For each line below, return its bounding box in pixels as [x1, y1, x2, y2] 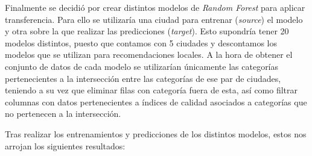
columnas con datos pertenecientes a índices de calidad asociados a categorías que [5, 95, 307, 108]
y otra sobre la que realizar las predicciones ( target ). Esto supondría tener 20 [5, 25, 289, 37]
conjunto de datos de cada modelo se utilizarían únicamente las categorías [5, 60, 279, 72]
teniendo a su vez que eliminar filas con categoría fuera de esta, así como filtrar [5, 84, 298, 96]
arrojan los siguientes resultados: [5, 139, 126, 152]
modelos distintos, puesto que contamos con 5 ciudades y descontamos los [5, 36, 277, 49]
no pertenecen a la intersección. [5, 107, 121, 120]
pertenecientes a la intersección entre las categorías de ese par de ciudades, [5, 72, 281, 84]
